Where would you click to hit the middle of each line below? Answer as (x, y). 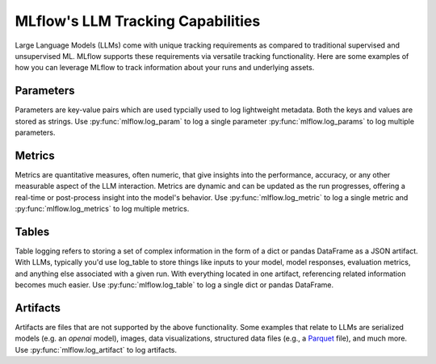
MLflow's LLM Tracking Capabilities (138, 21)
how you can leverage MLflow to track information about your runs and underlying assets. (165, 68)
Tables (32, 231)
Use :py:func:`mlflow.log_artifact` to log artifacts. (96, 349)
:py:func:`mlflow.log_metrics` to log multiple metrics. (102, 209)
